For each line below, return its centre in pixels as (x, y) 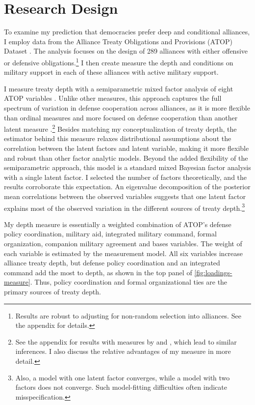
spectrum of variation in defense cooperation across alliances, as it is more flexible (127, 107)
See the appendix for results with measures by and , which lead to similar (126, 341)
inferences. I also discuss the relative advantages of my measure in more (123, 351)
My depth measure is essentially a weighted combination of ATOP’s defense (118, 224)
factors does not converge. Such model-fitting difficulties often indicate (121, 387)
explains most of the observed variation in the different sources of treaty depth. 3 (124, 207)
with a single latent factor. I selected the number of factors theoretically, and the (126, 177)
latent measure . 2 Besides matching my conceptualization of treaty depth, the (120, 128)
